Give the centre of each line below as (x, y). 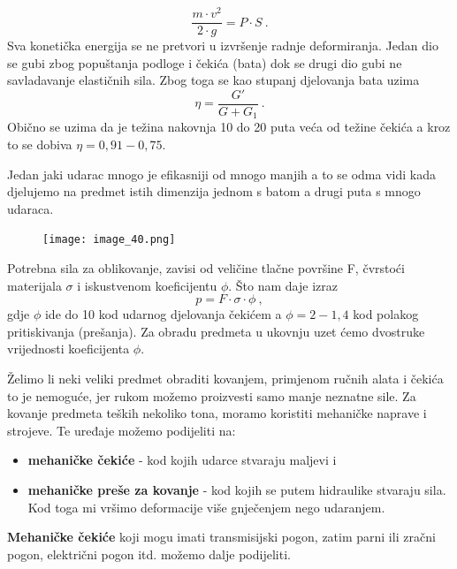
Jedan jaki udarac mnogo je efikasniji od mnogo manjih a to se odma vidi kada (221, 174)
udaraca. (30, 208)
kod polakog (386, 314)
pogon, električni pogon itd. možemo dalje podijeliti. (149, 554)
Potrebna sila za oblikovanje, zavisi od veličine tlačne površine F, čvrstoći (206, 268)
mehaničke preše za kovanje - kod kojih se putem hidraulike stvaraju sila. (237, 489)
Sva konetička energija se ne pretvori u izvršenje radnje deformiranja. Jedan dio (223, 46)
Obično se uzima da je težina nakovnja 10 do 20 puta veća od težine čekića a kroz (229, 127)
